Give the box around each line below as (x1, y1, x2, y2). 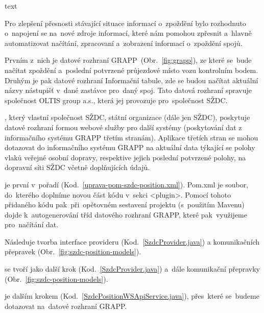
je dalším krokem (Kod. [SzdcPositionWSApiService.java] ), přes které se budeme (5, 291, 259, 301)
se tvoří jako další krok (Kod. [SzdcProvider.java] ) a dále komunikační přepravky (5, 263, 260, 274)
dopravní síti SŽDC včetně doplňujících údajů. (5, 162, 150, 173)
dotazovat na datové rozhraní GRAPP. (5, 300, 127, 311)
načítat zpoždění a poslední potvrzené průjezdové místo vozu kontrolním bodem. (5, 64, 258, 75)
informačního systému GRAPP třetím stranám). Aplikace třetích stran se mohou (5, 132, 258, 142)
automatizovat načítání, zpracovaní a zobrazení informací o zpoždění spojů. (5, 37, 243, 48)
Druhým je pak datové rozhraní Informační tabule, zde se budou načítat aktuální (5, 75, 258, 85)
